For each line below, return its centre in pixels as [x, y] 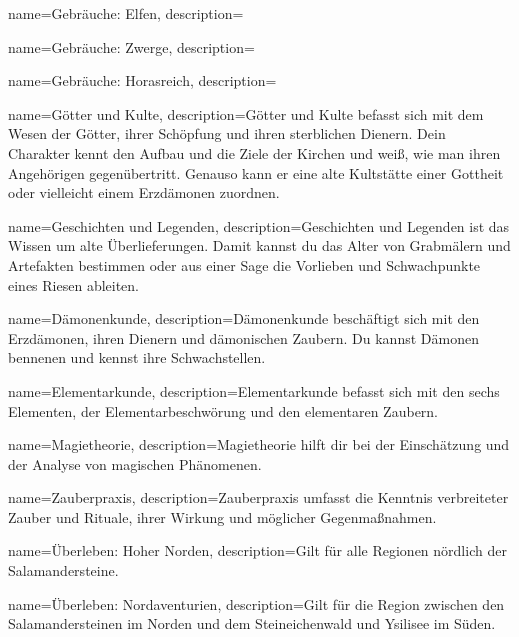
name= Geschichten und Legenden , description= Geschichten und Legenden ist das [259, 225]
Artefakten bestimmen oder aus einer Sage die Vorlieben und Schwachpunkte [244, 264]
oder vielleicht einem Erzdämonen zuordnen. [144, 192]
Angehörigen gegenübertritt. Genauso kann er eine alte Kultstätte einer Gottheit [256, 172]
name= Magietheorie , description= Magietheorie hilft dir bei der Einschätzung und [259, 444]
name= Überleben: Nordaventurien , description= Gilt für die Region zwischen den [256, 603]
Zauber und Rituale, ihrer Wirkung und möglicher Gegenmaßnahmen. [222, 516]
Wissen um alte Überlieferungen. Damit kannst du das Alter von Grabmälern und [259, 245]
